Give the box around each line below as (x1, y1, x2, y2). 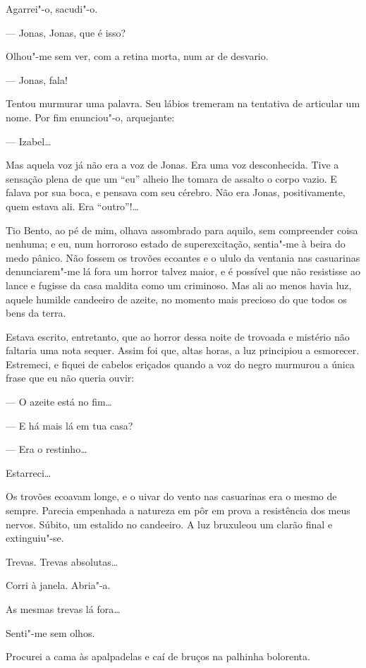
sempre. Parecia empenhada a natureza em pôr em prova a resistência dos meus (6, 503, 350, 518)
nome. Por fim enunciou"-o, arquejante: (6, 109, 175, 124)
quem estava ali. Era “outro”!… (6, 198, 139, 213)
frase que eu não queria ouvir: (6, 370, 135, 385)
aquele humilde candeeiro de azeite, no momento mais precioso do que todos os (6, 291, 347, 306)
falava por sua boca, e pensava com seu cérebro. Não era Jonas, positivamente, (6, 185, 346, 200)
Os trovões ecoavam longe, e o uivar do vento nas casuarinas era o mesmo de (6, 489, 337, 504)
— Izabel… (6, 133, 51, 148)
